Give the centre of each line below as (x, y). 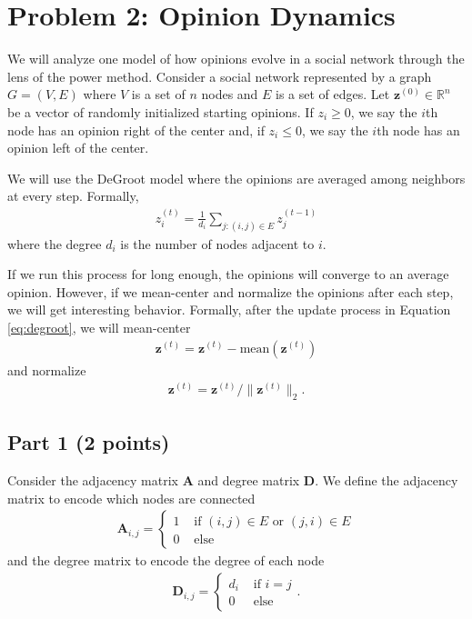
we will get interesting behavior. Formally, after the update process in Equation (229, 309)
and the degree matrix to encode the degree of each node (166, 560)
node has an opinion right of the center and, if (136, 130)
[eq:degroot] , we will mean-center (99, 327)
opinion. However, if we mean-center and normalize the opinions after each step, (231, 291)
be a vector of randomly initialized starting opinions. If (161, 111)
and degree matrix (249, 480)
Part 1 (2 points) (89, 442)
